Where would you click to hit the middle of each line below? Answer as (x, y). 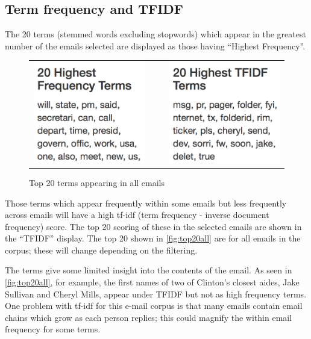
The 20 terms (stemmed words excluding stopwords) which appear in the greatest (155, 34)
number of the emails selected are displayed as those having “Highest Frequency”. (155, 45)
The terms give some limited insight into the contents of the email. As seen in (149, 270)
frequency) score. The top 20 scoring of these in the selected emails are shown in (153, 226)
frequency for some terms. (53, 329)
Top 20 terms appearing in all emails (97, 182)
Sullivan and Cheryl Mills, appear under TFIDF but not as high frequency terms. (156, 294)
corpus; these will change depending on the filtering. (101, 250)
